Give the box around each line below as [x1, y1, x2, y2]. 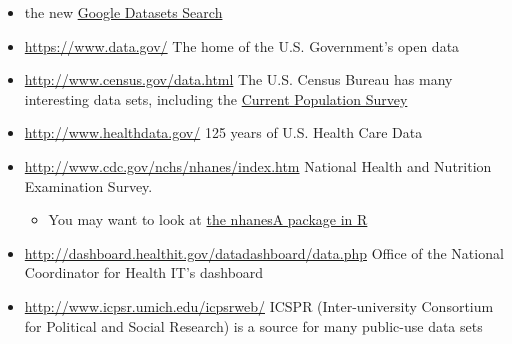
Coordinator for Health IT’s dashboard [24, 262, 264, 283]
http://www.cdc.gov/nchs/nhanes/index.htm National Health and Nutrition [24, 155, 492, 176]
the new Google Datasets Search [24, 2, 223, 22]
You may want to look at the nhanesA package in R [48, 209, 368, 230]
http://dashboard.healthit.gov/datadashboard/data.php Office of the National [24, 242, 504, 263]
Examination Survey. [24, 175, 153, 196]
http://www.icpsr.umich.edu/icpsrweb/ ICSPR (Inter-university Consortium [24, 295, 494, 316]
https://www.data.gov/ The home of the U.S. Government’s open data [24, 35, 460, 56]
